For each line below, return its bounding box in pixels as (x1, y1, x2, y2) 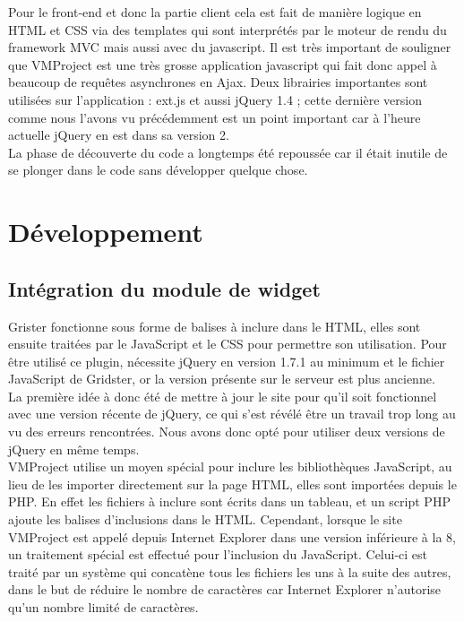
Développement (8, 213, 203, 250)
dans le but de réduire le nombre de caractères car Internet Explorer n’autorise (8, 580, 442, 599)
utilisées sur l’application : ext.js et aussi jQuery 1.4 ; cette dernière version (8, 90, 422, 108)
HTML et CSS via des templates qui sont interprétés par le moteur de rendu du (8, 20, 447, 39)
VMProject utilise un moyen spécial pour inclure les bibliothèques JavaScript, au (8, 457, 452, 476)
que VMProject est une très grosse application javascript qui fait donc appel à (8, 55, 437, 73)
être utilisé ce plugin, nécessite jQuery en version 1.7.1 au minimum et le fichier (8, 351, 445, 370)
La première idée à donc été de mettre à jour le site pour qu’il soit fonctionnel (8, 386, 437, 405)
